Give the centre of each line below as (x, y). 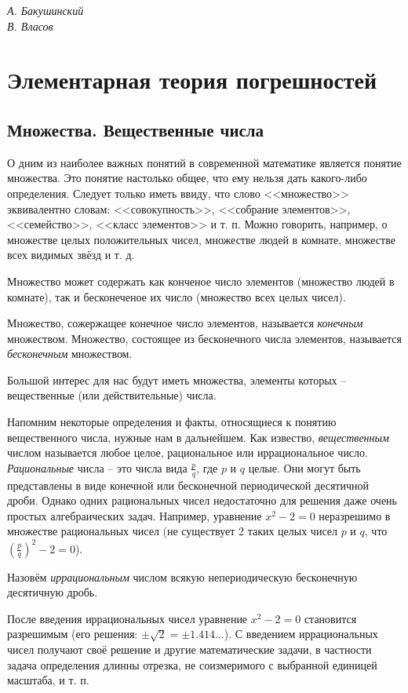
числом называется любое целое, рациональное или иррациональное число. (188, 452)
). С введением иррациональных (301, 634)
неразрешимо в (355, 515)
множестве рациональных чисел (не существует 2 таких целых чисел (172, 531)
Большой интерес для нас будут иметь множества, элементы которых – (177, 379)
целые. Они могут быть (304, 467)
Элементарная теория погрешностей (192, 80)
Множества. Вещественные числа (136, 129)
